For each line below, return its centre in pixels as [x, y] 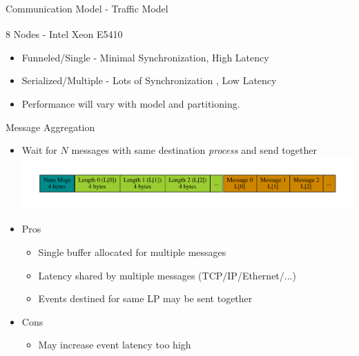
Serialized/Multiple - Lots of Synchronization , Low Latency [149, 80]
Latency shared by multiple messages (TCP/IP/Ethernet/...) [167, 275]
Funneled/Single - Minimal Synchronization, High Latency [145, 57]
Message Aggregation [50, 127]
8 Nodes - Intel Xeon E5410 [64, 34]
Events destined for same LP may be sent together [145, 298]
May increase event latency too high [115, 345]
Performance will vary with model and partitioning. [131, 104]
